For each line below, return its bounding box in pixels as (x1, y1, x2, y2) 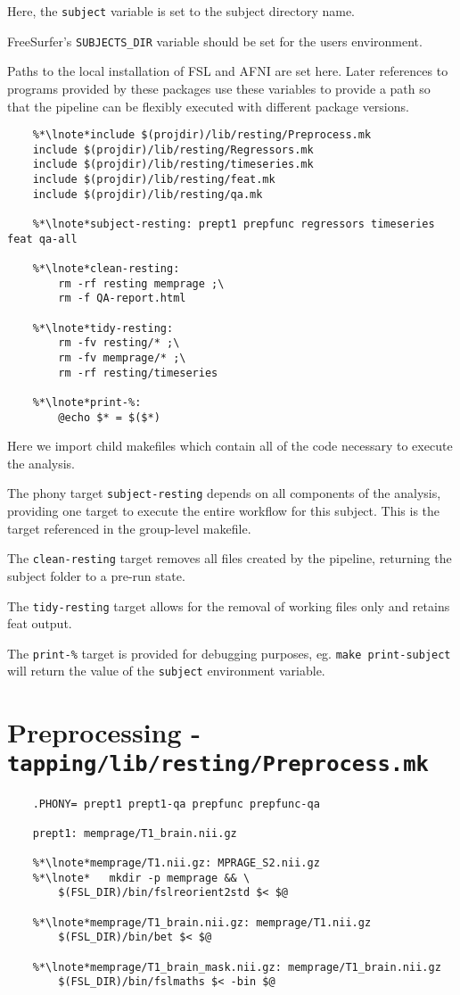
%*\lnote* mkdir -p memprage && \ (32, 871, 251, 884)
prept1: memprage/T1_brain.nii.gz (32, 826, 237, 840)
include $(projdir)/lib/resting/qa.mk (32, 187, 263, 201)
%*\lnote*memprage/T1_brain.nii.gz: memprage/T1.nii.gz (32, 916, 372, 929)
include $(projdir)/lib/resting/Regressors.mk (32, 143, 314, 156)
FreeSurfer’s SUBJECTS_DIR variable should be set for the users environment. (7, 31, 423, 50)
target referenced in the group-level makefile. (7, 518, 251, 537)
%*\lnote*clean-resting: (32, 262, 180, 275)
